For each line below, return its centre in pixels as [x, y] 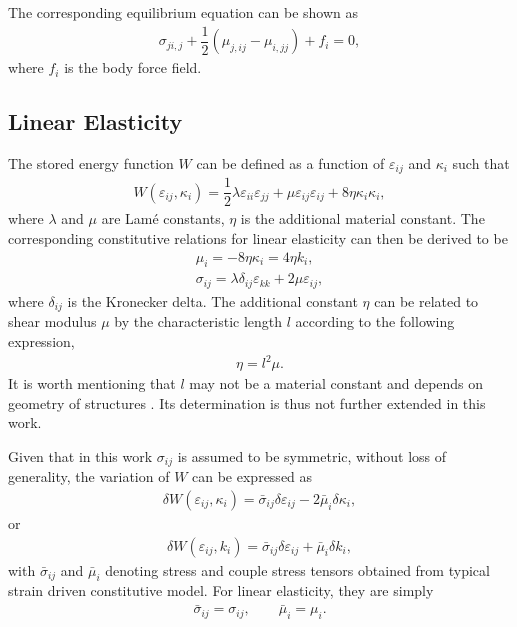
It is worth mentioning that [92, 383]
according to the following [375, 321]
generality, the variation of [89, 476]
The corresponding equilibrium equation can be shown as [183, 12]
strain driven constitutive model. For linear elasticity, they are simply [221, 590]
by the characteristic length [198, 321]
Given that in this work [80, 455]
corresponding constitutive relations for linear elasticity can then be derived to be [258, 238]
